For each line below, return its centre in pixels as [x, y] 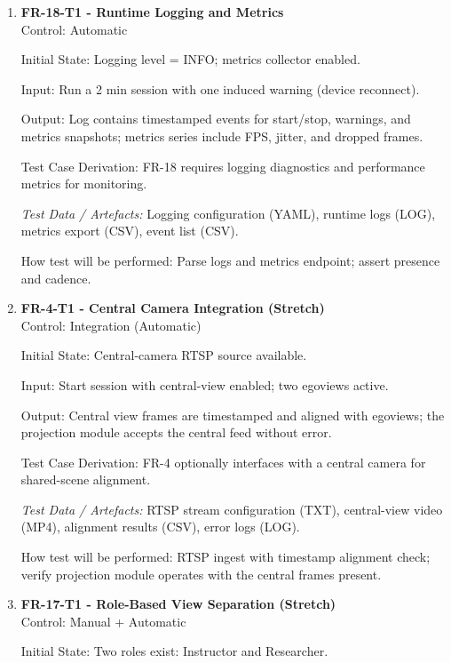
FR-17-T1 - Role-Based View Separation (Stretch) [178, 604]
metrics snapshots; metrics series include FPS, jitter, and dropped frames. [222, 136]
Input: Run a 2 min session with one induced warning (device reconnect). [220, 88]
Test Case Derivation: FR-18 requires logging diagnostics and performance [223, 166]
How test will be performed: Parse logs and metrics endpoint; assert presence [230, 260]
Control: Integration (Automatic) [111, 325]
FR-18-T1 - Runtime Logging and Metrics [152, 12]
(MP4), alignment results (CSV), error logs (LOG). [160, 527]
